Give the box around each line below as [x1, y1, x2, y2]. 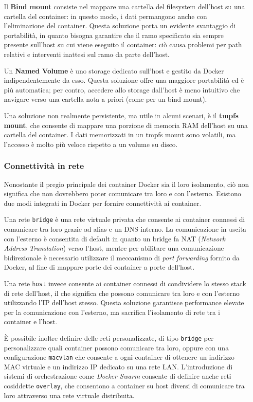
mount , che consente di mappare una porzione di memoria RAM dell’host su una [4, 120, 248, 130]
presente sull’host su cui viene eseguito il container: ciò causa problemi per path [4, 39, 242, 50]
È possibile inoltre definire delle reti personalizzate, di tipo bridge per [4, 332, 214, 343]
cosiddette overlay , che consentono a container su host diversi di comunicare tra [4, 381, 245, 391]
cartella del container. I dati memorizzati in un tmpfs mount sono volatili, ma [4, 129, 236, 140]
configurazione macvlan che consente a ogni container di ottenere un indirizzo [4, 352, 235, 362]
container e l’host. [4, 316, 57, 327]
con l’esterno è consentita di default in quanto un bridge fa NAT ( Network [4, 233, 225, 243]
